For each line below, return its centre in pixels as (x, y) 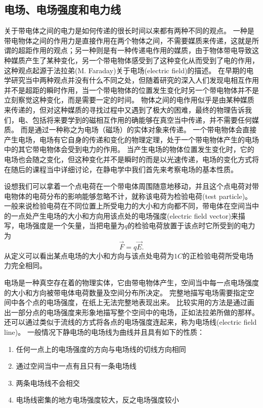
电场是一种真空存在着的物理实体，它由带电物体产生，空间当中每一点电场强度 (131, 283)
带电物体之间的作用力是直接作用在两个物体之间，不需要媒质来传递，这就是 (128, 40)
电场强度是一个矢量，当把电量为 (71, 225)
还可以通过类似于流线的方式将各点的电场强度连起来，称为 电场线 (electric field (130, 322)
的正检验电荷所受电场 (218, 255)
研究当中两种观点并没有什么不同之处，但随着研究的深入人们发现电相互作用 (135, 80)
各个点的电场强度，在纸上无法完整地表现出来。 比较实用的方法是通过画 (136, 302)
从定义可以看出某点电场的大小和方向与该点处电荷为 (89, 255)
